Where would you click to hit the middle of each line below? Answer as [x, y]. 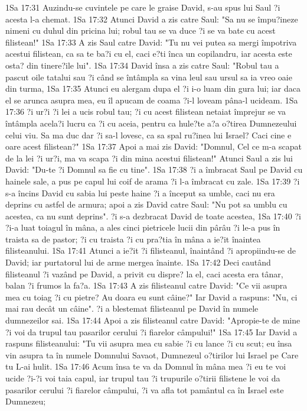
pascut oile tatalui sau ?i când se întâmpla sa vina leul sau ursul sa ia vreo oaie [149, 77]
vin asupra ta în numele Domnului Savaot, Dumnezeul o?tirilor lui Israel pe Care [152, 355]
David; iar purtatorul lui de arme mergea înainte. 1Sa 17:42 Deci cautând [138, 262]
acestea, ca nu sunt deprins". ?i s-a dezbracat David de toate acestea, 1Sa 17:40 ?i [153, 216]
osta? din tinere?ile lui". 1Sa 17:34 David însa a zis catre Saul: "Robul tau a [142, 65]
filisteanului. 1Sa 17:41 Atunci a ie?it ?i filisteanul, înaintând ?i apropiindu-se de [151, 250]
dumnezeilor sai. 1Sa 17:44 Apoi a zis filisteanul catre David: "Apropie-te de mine [153, 320]
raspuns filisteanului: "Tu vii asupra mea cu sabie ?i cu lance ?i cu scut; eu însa [149, 343]
